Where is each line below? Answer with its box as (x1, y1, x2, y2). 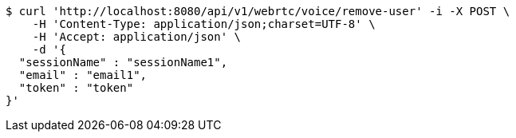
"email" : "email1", (18, 69, 148, 81)
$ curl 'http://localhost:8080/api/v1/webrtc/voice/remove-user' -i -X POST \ (6, 5, 510, 18)
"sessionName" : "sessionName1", (18, 56, 228, 69)
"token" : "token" (18, 81, 134, 94)
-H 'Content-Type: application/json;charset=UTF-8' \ (32, 18, 376, 30)
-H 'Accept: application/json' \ (32, 30, 242, 43)
